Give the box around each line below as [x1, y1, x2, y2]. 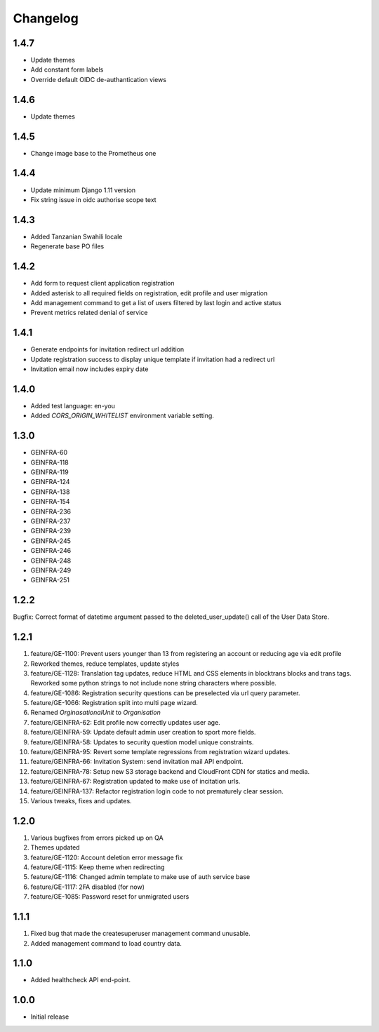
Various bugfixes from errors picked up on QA [30, 833, 164, 842]
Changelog [13, 11, 79, 26]
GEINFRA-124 [30, 478, 70, 486]
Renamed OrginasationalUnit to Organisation [30, 709, 161, 717]
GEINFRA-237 [30, 516, 71, 525]
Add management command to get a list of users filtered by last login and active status [30, 298, 282, 307]
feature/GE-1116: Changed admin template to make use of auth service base [30, 873, 251, 881]
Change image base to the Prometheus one [30, 149, 157, 157]
